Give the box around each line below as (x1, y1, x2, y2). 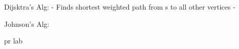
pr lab (4, 35, 23, 46)
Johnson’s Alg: (4, 18, 50, 29)
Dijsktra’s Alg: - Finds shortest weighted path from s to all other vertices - (4, 2, 235, 12)
